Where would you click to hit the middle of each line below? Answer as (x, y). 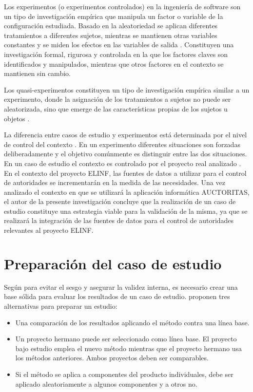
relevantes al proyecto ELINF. (49, 230)
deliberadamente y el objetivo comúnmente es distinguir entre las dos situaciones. (126, 154)
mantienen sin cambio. (37, 73)
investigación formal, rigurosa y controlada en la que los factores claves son (116, 54)
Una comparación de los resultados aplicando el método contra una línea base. (132, 322)
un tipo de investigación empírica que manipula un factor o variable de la (114, 16)
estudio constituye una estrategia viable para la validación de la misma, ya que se (126, 211)
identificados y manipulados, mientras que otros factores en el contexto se (114, 64)
